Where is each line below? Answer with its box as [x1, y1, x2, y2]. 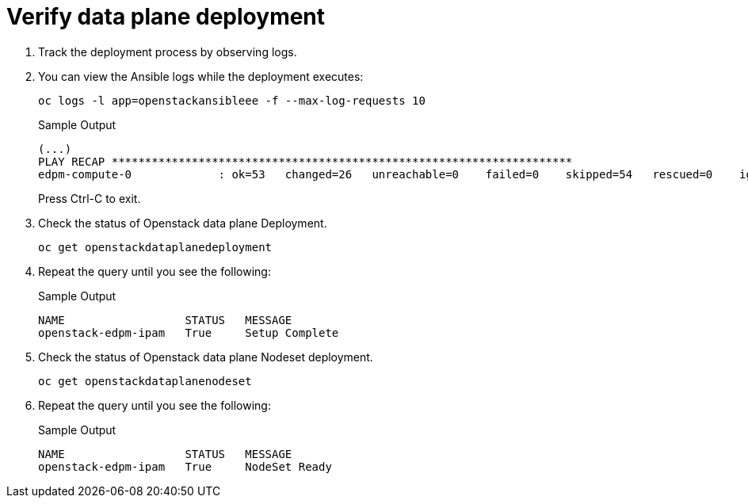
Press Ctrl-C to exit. [38, 191, 141, 205]
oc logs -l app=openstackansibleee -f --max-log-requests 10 [38, 94, 426, 107]
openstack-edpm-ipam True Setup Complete [38, 326, 339, 339]
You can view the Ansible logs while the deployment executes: [38, 69, 364, 83]
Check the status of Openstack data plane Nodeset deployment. [38, 349, 373, 364]
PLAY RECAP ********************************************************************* [38, 155, 573, 168]
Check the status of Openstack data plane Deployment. [38, 216, 327, 230]
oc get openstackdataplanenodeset [38, 374, 252, 388]
